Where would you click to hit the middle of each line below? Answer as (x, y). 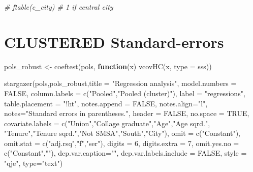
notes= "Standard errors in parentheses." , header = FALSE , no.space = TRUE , (127, 113)
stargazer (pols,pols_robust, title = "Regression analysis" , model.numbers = (120, 83)
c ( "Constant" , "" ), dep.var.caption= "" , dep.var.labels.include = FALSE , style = (125, 153)
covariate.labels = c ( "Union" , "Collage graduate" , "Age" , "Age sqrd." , (107, 123)
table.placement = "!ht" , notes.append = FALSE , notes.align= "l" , (106, 103)
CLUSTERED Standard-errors (114, 41)
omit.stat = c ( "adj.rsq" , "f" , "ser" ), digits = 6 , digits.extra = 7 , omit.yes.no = (122, 143)
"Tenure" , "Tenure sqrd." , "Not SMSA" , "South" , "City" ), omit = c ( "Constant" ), (122, 133)
